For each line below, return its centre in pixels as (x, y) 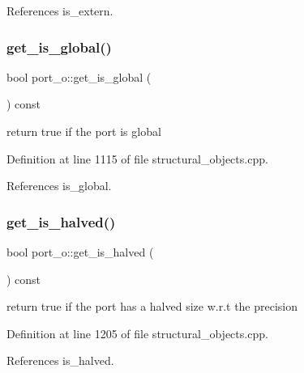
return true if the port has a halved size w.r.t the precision (152, 306)
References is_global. (59, 186)
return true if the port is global (84, 131)
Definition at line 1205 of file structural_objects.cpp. (137, 333)
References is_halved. (60, 360)
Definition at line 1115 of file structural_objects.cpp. (137, 158)
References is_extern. (60, 11)
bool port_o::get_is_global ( (79, 76)
